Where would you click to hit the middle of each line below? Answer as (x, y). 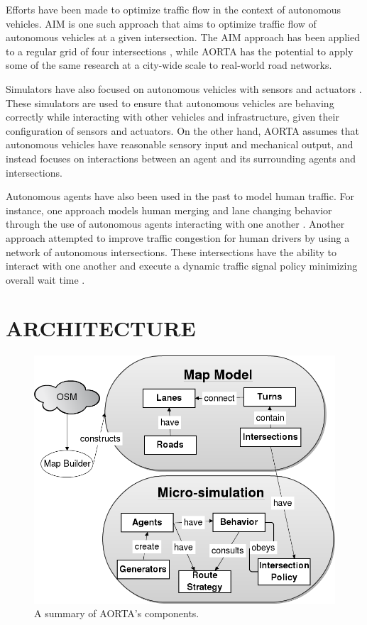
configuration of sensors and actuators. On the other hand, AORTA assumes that (182, 130)
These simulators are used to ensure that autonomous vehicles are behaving (170, 103)
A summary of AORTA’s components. (117, 613)
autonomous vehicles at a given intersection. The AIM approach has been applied (183, 37)
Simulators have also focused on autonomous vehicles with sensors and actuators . (184, 88)
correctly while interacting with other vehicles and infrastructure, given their (172, 117)
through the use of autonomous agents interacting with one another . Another (175, 224)
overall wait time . (45, 279)
